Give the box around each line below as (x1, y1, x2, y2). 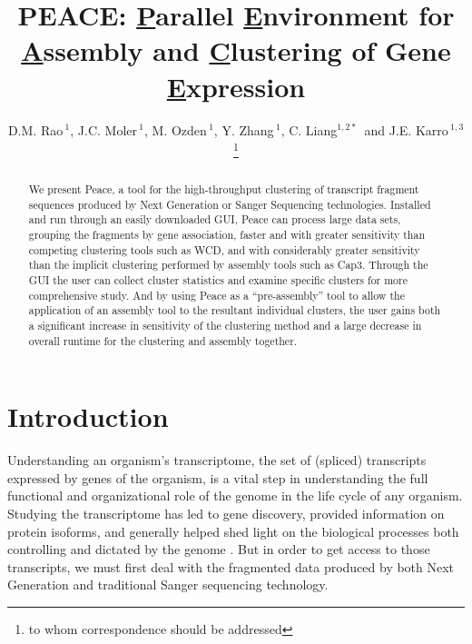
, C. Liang (280, 120, 338, 139)
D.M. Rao (7, 120, 64, 139)
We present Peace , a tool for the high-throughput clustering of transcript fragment (28, 182, 419, 197)
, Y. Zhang (213, 120, 274, 139)
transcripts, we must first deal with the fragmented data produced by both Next (7, 557, 455, 576)
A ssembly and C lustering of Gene (21, 32, 451, 69)
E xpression (166, 67, 306, 104)
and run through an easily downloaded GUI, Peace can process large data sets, (28, 212, 401, 227)
